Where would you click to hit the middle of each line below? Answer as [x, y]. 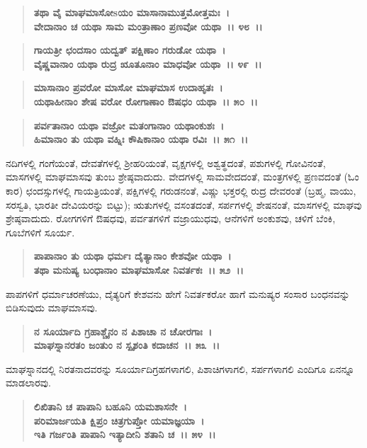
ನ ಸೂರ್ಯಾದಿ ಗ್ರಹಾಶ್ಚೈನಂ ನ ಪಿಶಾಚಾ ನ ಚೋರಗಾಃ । [123, 331]
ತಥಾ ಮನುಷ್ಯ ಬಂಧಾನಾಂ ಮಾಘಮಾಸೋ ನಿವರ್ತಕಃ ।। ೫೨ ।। [139, 269]
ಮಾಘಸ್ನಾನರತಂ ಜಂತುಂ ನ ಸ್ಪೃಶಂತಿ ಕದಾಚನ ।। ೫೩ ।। [127, 345]
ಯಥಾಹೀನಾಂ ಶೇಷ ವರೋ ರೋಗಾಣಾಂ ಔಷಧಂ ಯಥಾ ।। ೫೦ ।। [146, 101]
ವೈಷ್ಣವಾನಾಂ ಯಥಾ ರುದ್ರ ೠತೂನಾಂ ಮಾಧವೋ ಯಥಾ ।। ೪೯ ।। [148, 63]
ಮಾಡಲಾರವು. [28, 383]
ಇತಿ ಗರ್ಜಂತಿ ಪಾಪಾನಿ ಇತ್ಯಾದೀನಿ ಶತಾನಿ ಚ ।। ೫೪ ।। [125, 434]
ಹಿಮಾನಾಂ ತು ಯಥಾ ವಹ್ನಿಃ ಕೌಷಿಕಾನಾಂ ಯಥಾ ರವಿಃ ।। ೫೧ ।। [141, 139]
